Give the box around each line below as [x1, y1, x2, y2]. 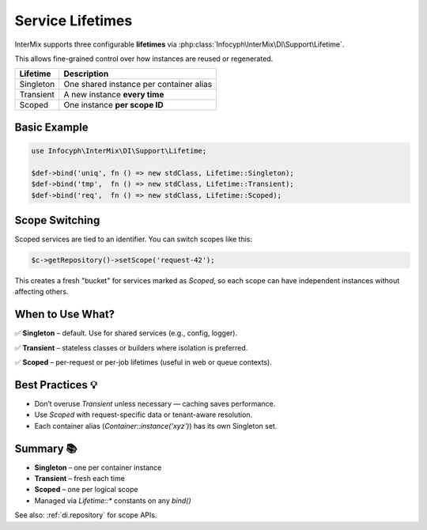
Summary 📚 [14, 441, 77, 455]
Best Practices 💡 [14, 378, 98, 392]
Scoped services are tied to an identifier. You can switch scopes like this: [14, 234, 253, 244]
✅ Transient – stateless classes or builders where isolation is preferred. [14, 343, 248, 352]
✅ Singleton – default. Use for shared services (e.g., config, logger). [14, 328, 237, 338]
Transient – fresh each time [34, 474, 126, 483]
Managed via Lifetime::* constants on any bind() [34, 495, 191, 505]
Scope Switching [14, 214, 100, 227]
